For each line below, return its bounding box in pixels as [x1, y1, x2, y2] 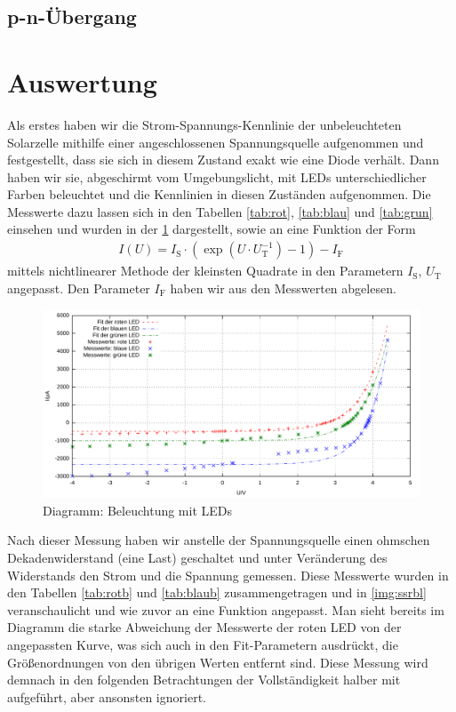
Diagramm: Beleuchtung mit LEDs [43, 500, 233, 519]
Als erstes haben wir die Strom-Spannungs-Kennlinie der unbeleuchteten [7, 115, 402, 133]
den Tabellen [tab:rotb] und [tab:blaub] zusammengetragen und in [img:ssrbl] [7, 583, 427, 602]
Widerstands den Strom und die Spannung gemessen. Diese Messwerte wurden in [7, 565, 449, 584]
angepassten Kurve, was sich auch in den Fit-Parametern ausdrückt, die [7, 636, 398, 654]
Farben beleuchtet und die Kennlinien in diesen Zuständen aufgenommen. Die [7, 185, 431, 204]
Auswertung [7, 63, 157, 100]
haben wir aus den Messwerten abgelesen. [170, 278, 396, 297]
